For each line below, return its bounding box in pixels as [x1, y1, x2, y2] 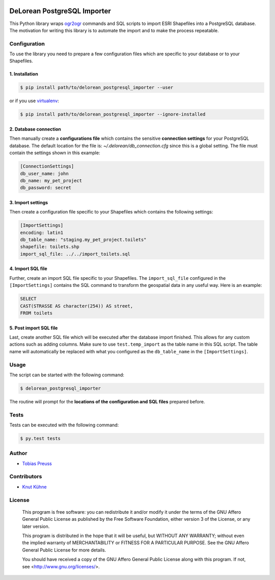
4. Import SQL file [9, 265, 47, 272]
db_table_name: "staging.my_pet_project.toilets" [20, 237, 147, 243]
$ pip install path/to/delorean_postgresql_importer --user [20, 85, 174, 90]
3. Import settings [9, 199, 48, 205]
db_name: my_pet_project [20, 178, 82, 183]
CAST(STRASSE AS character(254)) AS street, [20, 303, 133, 309]
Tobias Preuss [22, 460, 52, 467]
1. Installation [9, 71, 38, 77]
